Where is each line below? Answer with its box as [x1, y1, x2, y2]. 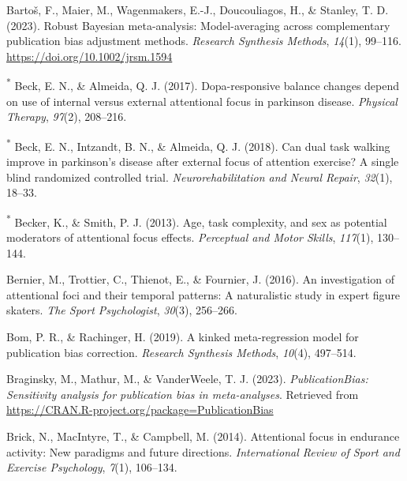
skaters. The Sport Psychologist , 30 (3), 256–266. [6, 302, 237, 318]
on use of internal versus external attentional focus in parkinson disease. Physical [6, 92, 398, 109]
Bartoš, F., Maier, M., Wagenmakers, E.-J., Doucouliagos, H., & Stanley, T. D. [6, 2, 389, 17]
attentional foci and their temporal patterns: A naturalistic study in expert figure [6, 286, 401, 303]
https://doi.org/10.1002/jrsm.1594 [6, 47, 173, 64]
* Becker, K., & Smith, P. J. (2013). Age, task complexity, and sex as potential [6, 211, 387, 230]
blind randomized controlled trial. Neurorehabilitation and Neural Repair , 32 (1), [6, 168, 393, 185]
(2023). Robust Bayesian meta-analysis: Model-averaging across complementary [6, 17, 390, 33]
